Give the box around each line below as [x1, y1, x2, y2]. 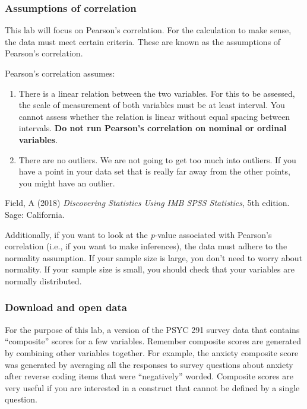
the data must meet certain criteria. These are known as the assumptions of [5, 35, 281, 47]
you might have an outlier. [18, 176, 115, 189]
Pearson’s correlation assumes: [5, 67, 115, 79]
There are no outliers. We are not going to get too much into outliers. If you [18, 153, 296, 166]
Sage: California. [5, 208, 65, 220]
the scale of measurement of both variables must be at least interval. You [18, 99, 285, 111]
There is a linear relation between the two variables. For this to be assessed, [18, 87, 295, 99]
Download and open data [5, 300, 127, 315]
